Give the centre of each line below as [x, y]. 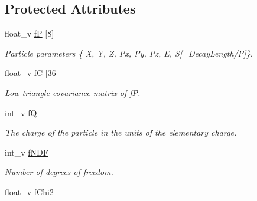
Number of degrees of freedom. [59, 172]
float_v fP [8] [30, 33]
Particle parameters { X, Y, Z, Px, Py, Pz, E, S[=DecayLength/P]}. [129, 53]
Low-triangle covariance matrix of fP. [73, 92]
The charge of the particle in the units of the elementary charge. [121, 132]
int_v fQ [21, 112]
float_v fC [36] [32, 73]
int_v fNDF [27, 152]
